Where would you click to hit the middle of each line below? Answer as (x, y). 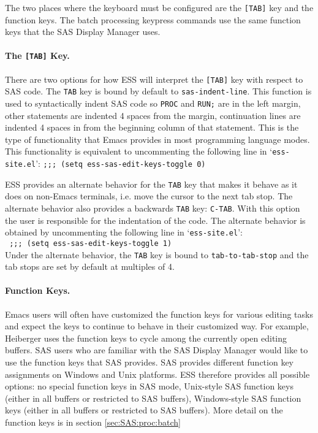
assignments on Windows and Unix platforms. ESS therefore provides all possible (157, 374)
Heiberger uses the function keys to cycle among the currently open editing (146, 338)
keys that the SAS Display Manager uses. (83, 32)
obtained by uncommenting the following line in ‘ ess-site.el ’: (124, 232)
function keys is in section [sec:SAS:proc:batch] (93, 422)
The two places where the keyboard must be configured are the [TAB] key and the (159, 7)
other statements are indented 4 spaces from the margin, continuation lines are (153, 115)
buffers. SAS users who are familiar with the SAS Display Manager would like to (157, 350)
